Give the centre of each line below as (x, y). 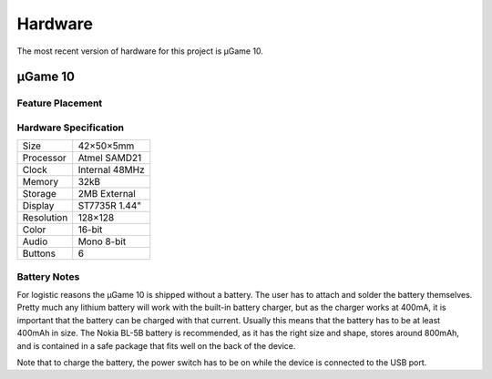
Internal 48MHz (111, 170)
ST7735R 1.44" (109, 206)
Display (38, 206)
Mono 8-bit (102, 241)
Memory (41, 182)
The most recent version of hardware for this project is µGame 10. (140, 51)
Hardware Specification (71, 128)
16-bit (90, 230)
